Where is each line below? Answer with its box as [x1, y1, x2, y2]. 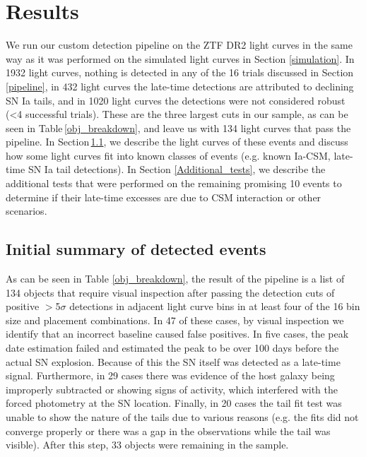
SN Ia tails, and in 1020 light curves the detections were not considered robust [6, 93, 346, 107]
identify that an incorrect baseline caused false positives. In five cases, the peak [6, 326, 349, 341]
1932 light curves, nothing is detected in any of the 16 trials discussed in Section [6, 65, 354, 80]
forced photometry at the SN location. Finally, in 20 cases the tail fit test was [6, 396, 342, 410]
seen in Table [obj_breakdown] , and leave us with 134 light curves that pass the [6, 120, 351, 135]
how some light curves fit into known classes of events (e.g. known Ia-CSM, [6, 148, 331, 162]
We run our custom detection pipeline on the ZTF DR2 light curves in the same [6, 37, 353, 52]
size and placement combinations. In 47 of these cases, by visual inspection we [6, 312, 344, 327]
